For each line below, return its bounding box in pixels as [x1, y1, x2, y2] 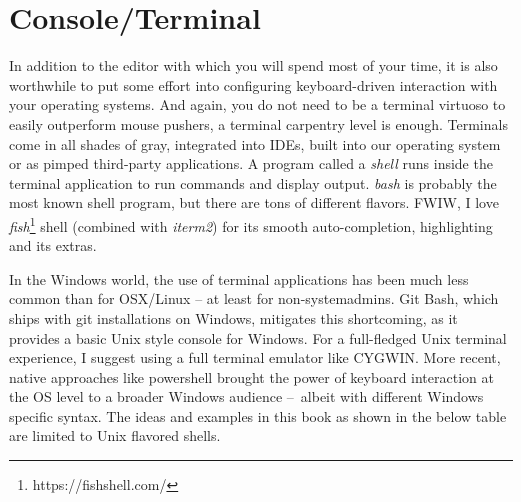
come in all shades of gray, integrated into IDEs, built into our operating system [9, 133, 501, 154]
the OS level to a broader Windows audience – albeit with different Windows [9, 386, 484, 407]
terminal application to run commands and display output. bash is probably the [9, 172, 497, 193]
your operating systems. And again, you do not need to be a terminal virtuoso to [9, 94, 506, 115]
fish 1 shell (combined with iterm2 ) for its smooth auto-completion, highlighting [9, 212, 493, 236]
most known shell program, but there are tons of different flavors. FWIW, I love [9, 192, 499, 213]
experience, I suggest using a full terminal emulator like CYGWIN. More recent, [9, 347, 501, 368]
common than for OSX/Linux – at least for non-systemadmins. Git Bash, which [9, 288, 499, 309]
